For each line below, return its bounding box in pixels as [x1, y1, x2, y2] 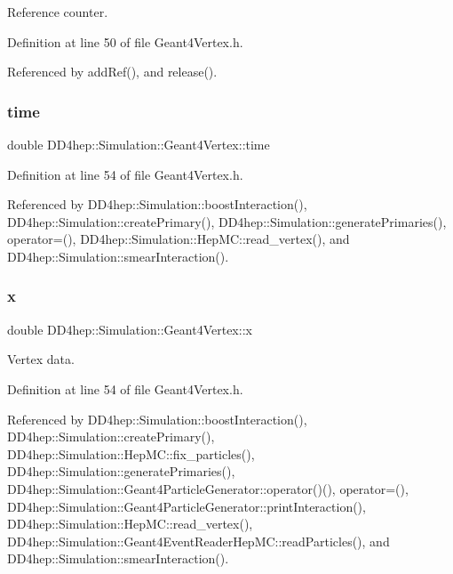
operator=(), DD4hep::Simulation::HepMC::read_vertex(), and [7, 230, 350, 248]
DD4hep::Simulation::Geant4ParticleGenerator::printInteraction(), [7, 497, 366, 515]
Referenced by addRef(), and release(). [7, 62, 218, 81]
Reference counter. [7, 3, 108, 20]
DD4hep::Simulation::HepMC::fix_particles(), [7, 444, 255, 463]
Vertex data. [7, 350, 75, 368]
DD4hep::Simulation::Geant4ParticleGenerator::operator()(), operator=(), [7, 479, 409, 497]
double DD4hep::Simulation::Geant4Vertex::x [7, 319, 252, 338]
